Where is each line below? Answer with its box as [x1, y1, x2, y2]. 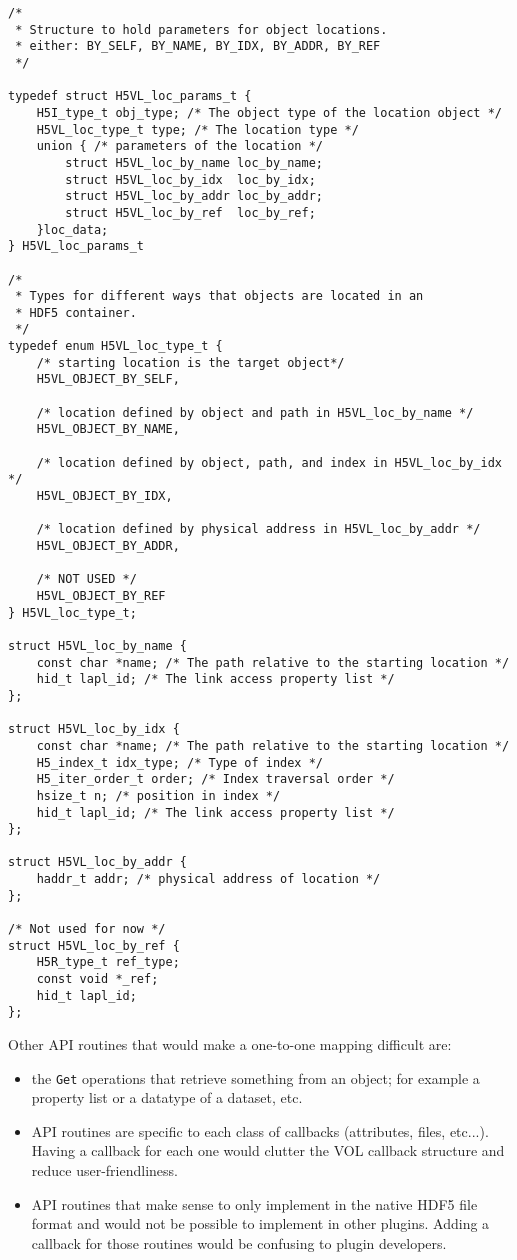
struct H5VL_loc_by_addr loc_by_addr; [65, 189, 323, 204]
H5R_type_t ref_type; [36, 955, 180, 970]
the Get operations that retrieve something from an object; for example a [31, 1067, 480, 1088]
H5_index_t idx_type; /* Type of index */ [36, 755, 323, 770]
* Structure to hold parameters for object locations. [15, 22, 388, 37]
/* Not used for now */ [8, 922, 166, 937]
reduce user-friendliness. [31, 1160, 178, 1181]
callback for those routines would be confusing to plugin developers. [31, 1232, 447, 1253]
